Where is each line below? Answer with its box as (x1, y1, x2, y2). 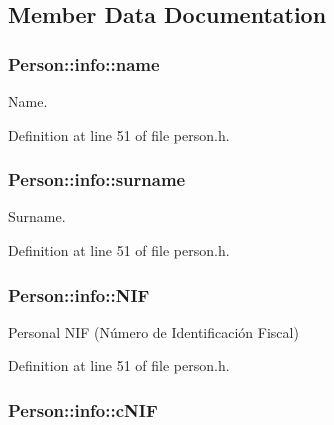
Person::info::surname (8, 167, 186, 192)
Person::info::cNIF (8, 397, 158, 422)
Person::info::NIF (8, 282, 150, 307)
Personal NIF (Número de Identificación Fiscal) (8, 321, 299, 342)
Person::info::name (8, 51, 160, 76)
